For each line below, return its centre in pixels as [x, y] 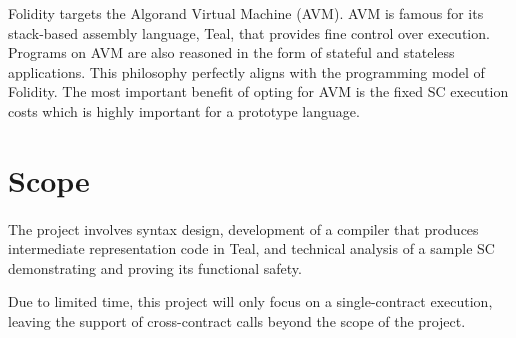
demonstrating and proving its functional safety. [155, 267]
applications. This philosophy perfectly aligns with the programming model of [246, 71]
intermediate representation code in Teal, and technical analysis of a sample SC [251, 248]
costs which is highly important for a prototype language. [184, 110]
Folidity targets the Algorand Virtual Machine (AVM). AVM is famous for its [246, 13]
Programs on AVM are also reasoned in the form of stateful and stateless [231, 52]
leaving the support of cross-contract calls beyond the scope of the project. [237, 320]
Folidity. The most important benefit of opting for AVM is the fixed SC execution [258, 91]
